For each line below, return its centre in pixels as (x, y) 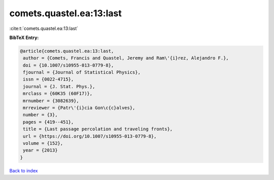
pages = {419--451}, (48, 122)
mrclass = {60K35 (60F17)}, (58, 94)
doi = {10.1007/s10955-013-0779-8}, (68, 65)
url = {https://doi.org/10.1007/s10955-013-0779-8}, (90, 136)
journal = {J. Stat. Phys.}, (59, 86)
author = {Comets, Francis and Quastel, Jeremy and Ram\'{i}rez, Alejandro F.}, (126, 58)
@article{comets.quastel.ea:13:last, (67, 51)
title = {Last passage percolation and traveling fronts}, (98, 129)
